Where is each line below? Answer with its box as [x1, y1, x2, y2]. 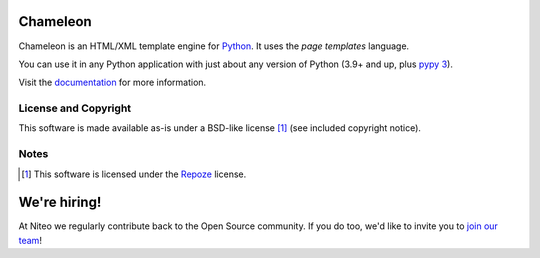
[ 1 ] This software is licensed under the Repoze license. [21, 168, 247, 180]
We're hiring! [18, 194, 102, 211]
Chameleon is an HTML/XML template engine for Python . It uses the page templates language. [18, 40, 410, 52]
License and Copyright [18, 101, 132, 115]
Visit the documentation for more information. [18, 76, 207, 89]
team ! [18, 234, 42, 246]
